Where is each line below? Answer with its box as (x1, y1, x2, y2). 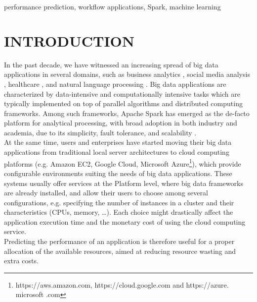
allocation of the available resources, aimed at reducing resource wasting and (4, 245, 236, 256)
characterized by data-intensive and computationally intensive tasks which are (4, 88, 240, 99)
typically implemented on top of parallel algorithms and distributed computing (4, 98, 243, 109)
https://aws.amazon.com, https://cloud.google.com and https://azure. (15, 279, 229, 290)
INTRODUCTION (4, 30, 135, 51)
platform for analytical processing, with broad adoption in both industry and (4, 118, 237, 128)
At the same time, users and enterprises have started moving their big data (4, 137, 232, 147)
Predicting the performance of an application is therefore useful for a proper (4, 236, 235, 246)
